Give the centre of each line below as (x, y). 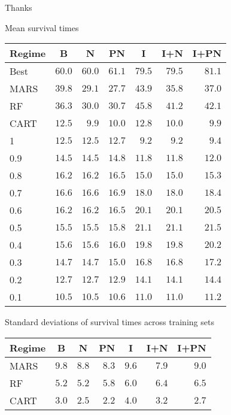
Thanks (19, 7)
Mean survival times (42, 27)
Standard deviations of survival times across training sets (110, 322)
